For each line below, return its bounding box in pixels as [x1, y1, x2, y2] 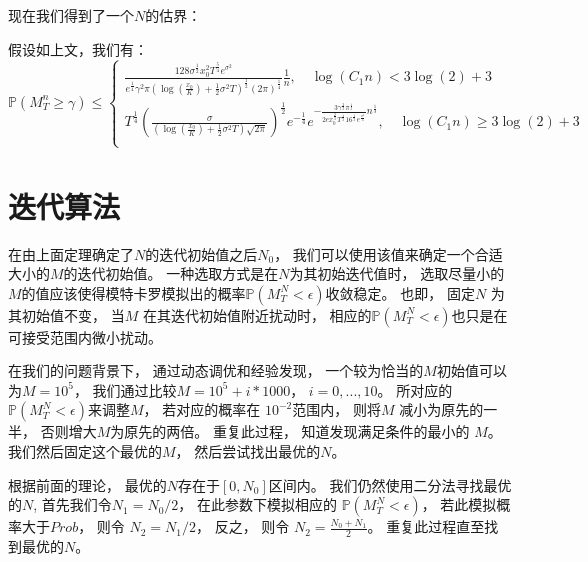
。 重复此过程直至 [367, 516, 485, 537]
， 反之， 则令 [196, 516, 290, 537]
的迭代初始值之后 [145, 243, 258, 264]
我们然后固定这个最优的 [8, 441, 162, 462]
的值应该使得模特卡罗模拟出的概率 [21, 282, 246, 303]
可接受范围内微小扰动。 [8, 326, 162, 347]
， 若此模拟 [421, 494, 497, 515]
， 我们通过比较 [73, 379, 177, 400]
